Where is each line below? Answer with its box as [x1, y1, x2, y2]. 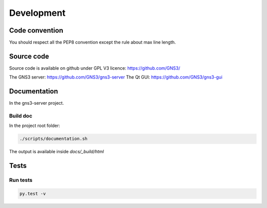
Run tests [9, 177, 33, 184]
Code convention [9, 26, 64, 35]
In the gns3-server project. [9, 100, 64, 106]
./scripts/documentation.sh [19, 136, 88, 142]
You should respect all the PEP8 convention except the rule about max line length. [9, 40, 176, 45]
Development [9, 7, 66, 18]
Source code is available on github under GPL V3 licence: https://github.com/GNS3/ [9, 65, 180, 71]
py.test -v [19, 191, 46, 196]
